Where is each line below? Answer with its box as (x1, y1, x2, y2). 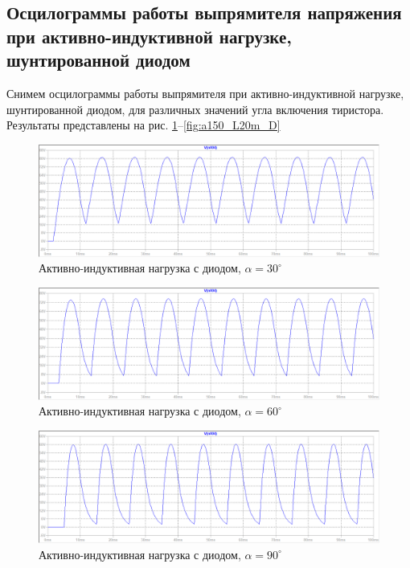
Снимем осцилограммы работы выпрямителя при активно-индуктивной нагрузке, (6, 84, 404, 101)
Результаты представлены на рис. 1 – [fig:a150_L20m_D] (6, 116, 281, 133)
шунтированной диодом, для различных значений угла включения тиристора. (6, 100, 384, 117)
